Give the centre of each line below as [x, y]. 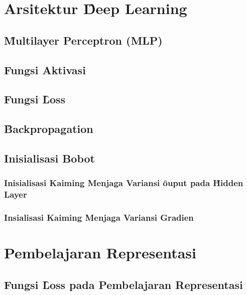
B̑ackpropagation [49, 129]
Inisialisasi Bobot [49, 158]
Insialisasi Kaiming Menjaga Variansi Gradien [99, 217]
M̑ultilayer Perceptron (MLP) [83, 40]
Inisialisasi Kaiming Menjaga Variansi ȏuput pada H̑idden [124, 183]
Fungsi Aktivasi [45, 69]
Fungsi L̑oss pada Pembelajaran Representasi [124, 284]
